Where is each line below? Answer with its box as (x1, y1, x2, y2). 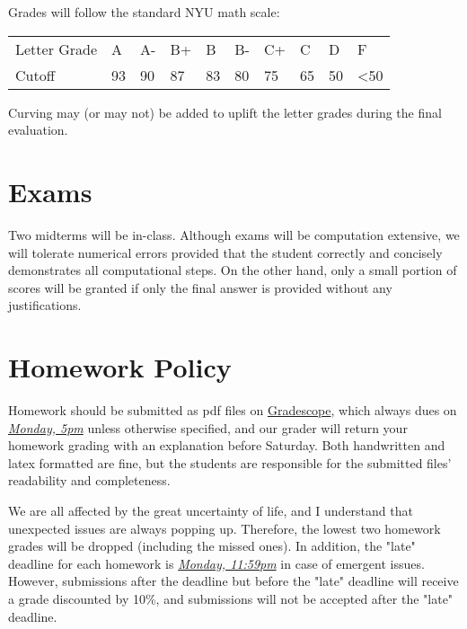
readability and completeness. (8, 471, 171, 490)
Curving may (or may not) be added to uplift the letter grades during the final (8, 102, 442, 121)
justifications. (8, 296, 82, 314)
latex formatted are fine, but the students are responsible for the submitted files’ (8, 453, 452, 472)
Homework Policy (8, 349, 232, 385)
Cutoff (15, 64, 56, 85)
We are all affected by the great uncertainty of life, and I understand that (8, 501, 413, 519)
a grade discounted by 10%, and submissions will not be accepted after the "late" (8, 589, 454, 607)
